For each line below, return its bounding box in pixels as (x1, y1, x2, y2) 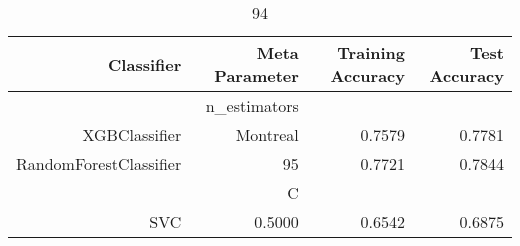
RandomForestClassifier (16, 152, 182, 175)
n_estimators (205, 94, 299, 117)
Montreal (235, 123, 299, 146)
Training (337, 41, 405, 64)
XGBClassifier (82, 123, 182, 146)
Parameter (214, 64, 299, 87)
